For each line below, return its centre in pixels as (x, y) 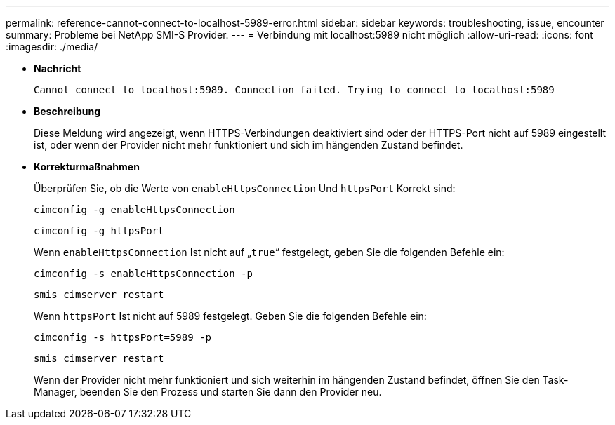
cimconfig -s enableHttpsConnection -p (143, 274)
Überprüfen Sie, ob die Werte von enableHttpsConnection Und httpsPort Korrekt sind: (245, 188)
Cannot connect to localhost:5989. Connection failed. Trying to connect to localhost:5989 (294, 90)
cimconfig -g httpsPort (99, 231)
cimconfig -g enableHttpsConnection (134, 210)
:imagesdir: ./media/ (52, 47)
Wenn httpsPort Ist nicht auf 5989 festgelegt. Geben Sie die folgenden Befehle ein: (230, 316)
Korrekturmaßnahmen (87, 167)
